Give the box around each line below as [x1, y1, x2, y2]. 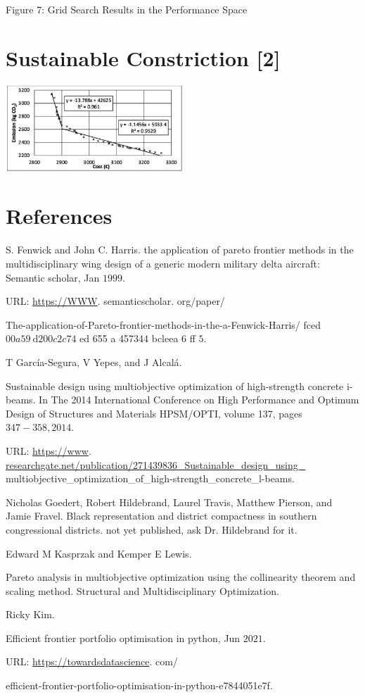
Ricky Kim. [6, 607, 55, 622]
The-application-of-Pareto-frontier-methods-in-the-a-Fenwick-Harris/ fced [6, 317, 321, 332]
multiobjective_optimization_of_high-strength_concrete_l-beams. [6, 471, 295, 486]
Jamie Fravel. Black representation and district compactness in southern [6, 508, 317, 523]
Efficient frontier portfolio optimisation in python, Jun [6, 630, 241, 645]
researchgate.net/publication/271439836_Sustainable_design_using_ [6, 457, 306, 472]
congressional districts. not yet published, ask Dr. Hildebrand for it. [6, 522, 297, 536]
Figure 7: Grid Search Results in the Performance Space [6, 2, 248, 16]
